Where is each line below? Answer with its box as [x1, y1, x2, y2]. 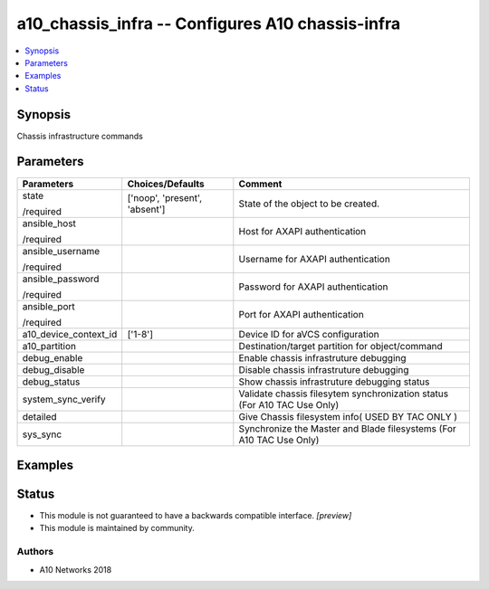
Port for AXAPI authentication [238, 308, 364, 320]
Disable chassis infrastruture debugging [238, 363, 409, 375]
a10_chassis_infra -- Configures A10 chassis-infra [16, 14, 401, 33]
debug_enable [22, 351, 83, 364]
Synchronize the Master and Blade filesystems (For [238, 422, 456, 434]
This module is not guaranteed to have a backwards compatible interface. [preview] [39, 510, 352, 521]
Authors [16, 546, 54, 558]
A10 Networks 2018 [39, 564, 112, 575]
